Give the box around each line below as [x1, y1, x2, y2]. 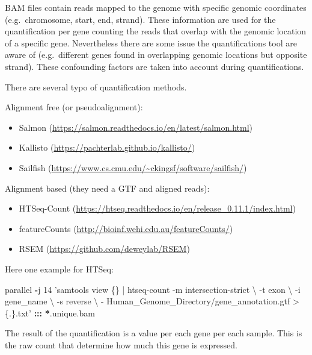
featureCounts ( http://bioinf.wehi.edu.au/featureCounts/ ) [19, 222, 233, 234]
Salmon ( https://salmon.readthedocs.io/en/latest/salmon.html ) [19, 121, 252, 133]
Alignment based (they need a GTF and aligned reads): [5, 181, 210, 194]
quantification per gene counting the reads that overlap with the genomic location [5, 25, 307, 37]
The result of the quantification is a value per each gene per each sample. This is [5, 327, 302, 339]
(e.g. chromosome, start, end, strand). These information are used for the [5, 13, 276, 25]
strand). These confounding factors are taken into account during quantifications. [5, 60, 304, 72]
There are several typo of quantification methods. [5, 80, 187, 93]
